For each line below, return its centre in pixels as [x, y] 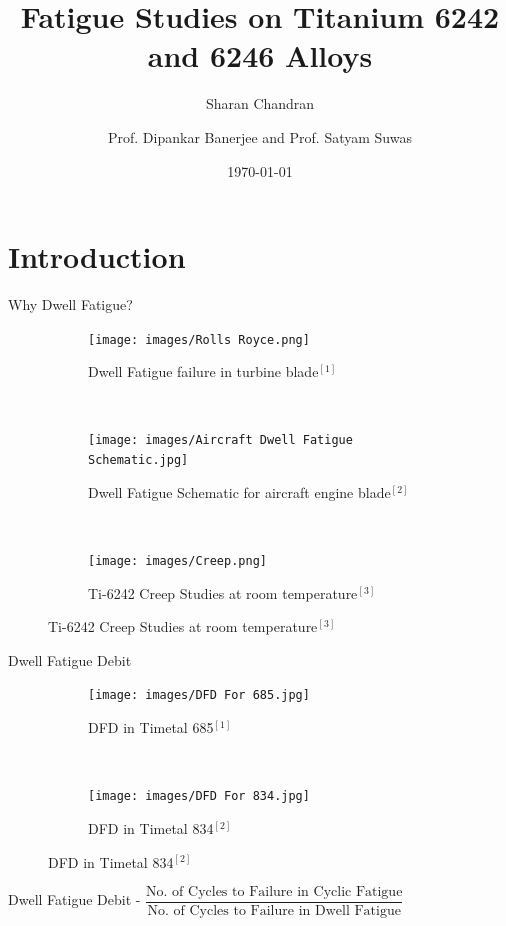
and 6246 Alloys [260, 55]
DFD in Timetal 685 [151, 727]
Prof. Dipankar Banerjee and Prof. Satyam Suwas [260, 136]
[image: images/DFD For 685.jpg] [199, 695]
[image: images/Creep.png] [177, 560]
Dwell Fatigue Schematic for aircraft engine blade [239, 491]
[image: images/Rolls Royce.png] [199, 339]
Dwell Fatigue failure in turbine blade [203, 371]
